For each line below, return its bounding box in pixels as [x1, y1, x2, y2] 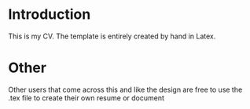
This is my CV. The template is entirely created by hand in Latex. [8, 31, 216, 41]
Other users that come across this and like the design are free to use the [8, 85, 243, 94]
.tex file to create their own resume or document [8, 93, 165, 103]
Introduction [8, 5, 91, 24]
